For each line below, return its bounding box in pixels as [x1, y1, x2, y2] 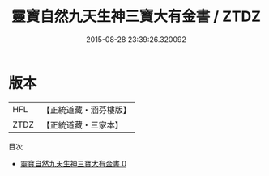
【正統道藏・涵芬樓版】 [41, 104, 132, 115]
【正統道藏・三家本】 [41, 119, 124, 130]
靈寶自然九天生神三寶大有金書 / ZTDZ [11, 7, 262, 26]
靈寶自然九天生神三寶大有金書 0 [19, 158, 127, 168]
